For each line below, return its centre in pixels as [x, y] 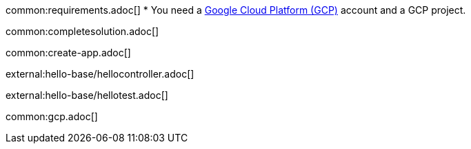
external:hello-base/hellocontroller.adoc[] [100, 74]
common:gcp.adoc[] [52, 116]
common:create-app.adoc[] [68, 53]
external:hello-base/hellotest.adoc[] [87, 95]
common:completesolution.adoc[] [82, 31]
